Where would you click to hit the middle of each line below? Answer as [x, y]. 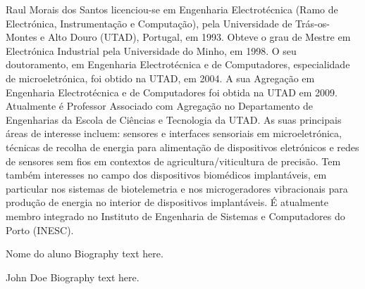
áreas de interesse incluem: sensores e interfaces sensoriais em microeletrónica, [174, 133]
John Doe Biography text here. [73, 277]
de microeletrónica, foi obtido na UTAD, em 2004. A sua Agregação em [160, 78]
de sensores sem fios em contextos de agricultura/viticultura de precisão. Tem [173, 161]
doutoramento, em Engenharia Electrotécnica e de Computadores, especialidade [178, 64]
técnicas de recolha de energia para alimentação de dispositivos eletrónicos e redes [182, 147]
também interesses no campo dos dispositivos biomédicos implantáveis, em [166, 175]
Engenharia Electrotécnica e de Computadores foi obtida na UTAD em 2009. [172, 92]
